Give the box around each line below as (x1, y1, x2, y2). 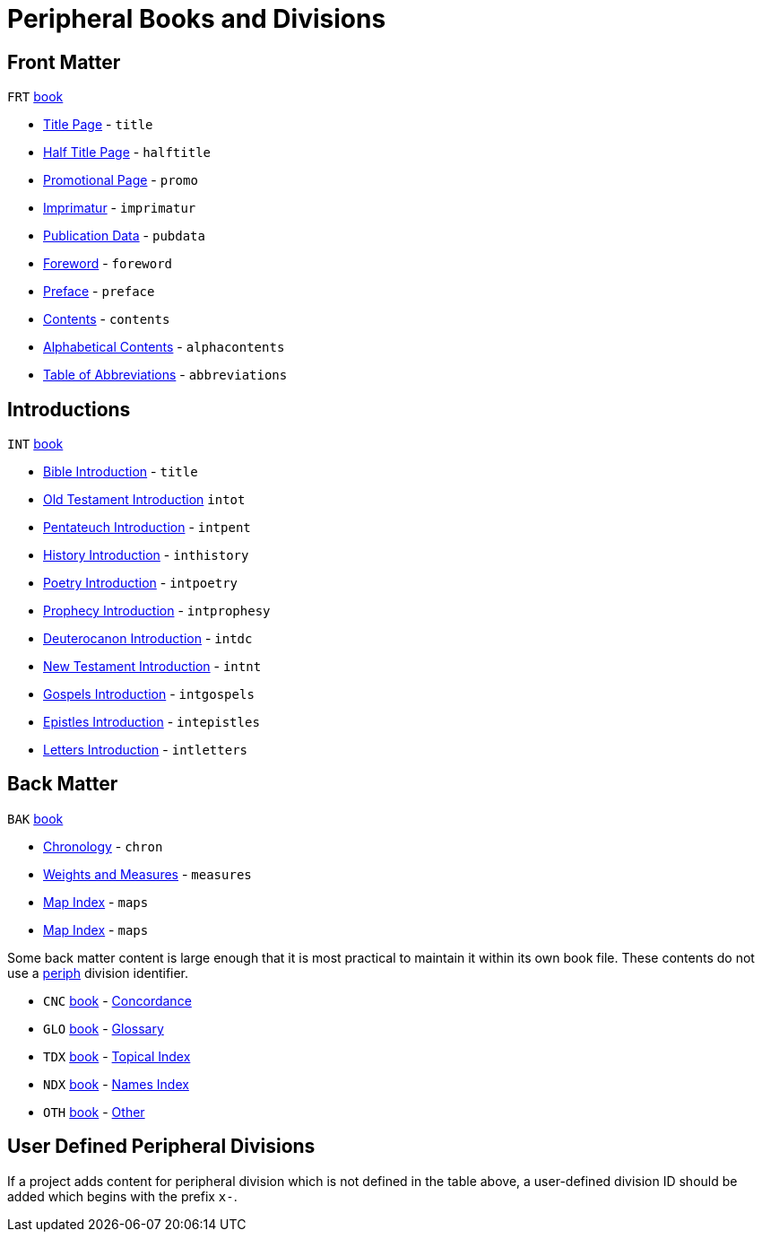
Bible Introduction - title (43, 464, 198, 480)
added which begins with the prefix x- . (7, 1188, 238, 1204)
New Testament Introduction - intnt (43, 659, 262, 675)
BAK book (7, 810, 64, 826)
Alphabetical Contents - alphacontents (43, 339, 285, 355)
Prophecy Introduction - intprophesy (43, 603, 271, 619)
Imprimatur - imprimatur (43, 200, 196, 216)
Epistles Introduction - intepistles (43, 714, 260, 730)
